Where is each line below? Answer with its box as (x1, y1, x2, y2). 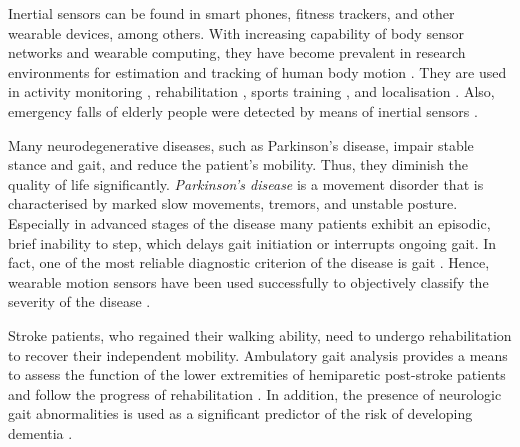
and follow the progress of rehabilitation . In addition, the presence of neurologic (8, 383, 502, 404)
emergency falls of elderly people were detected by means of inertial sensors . (8, 100, 478, 121)
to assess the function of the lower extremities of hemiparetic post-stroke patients (8, 364, 506, 385)
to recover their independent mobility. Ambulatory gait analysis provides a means (8, 344, 508, 365)
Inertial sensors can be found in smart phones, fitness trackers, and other (8, 3, 455, 23)
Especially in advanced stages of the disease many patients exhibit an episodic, (8, 212, 491, 233)
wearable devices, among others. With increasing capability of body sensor (8, 22, 464, 43)
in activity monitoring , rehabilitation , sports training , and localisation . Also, (8, 81, 495, 102)
